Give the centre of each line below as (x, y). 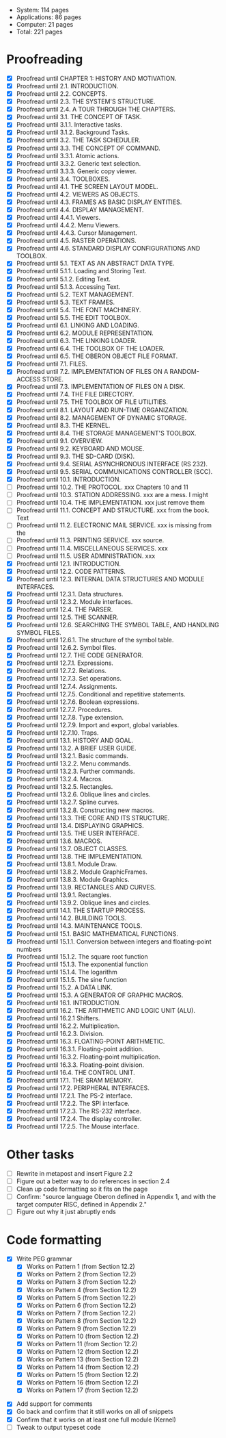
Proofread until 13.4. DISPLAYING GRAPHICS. (80, 825)
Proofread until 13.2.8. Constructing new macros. (85, 810)
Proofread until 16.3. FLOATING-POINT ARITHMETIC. (90, 1042)
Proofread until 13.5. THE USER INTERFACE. (78, 833)
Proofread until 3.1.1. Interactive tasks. (69, 125)
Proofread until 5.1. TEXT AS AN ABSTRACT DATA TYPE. (95, 264)
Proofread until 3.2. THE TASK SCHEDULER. (78, 140)
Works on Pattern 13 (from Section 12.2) (83, 1359)
